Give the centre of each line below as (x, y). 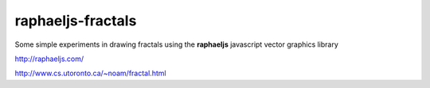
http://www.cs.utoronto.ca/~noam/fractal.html (90, 73)
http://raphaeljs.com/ (49, 59)
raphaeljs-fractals (76, 21)
